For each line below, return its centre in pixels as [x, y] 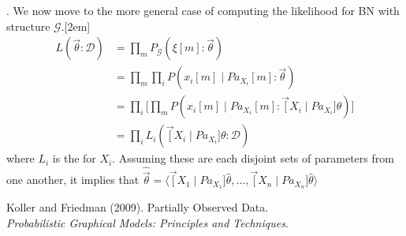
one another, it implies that [73, 180]
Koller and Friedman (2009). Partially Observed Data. [138, 207]
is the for [74, 158]
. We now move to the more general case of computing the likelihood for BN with [203, 10]
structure [28, 26]
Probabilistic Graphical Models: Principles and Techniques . [147, 222]
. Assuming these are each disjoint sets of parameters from [253, 158]
